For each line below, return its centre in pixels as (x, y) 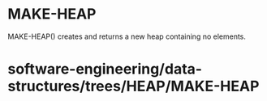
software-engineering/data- (105, 69)
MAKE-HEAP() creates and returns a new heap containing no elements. (127, 36)
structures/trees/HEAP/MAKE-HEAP (133, 86)
